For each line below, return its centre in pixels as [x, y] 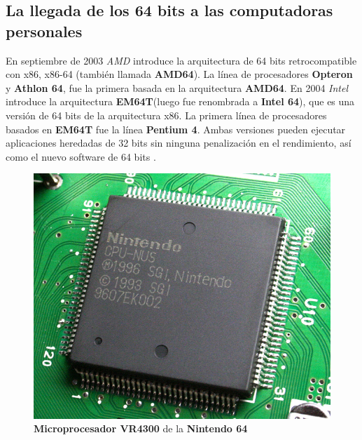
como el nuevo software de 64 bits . [81, 156]
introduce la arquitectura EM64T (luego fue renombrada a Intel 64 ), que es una [180, 101]
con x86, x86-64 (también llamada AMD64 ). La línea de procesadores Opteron [179, 74]
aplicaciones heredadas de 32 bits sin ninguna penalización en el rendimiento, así [179, 143]
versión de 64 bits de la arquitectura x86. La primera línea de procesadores [166, 115]
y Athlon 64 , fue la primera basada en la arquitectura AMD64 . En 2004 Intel [177, 87]
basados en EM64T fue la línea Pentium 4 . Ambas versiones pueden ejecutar [176, 129]
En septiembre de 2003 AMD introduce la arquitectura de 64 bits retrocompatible [181, 60]
